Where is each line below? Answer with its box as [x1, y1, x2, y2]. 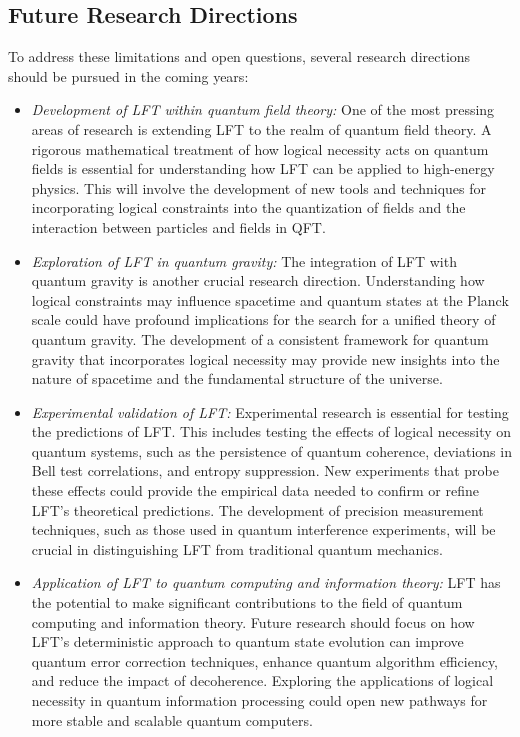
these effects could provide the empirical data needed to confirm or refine [31, 480, 479, 501]
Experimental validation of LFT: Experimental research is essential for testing [31, 401, 509, 422]
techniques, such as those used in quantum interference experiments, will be [31, 519, 496, 540]
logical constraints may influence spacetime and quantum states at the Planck [31, 289, 509, 310]
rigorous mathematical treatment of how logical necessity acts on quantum [31, 138, 489, 159]
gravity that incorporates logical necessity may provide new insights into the [31, 348, 500, 369]
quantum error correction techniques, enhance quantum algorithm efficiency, [31, 650, 499, 671]
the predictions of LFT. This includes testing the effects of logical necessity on [31, 421, 512, 442]
